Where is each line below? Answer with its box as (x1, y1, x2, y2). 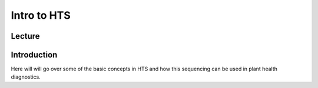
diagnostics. (11, 73, 41, 80)
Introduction (11, 50, 58, 60)
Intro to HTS (11, 9, 71, 22)
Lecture (11, 31, 41, 41)
